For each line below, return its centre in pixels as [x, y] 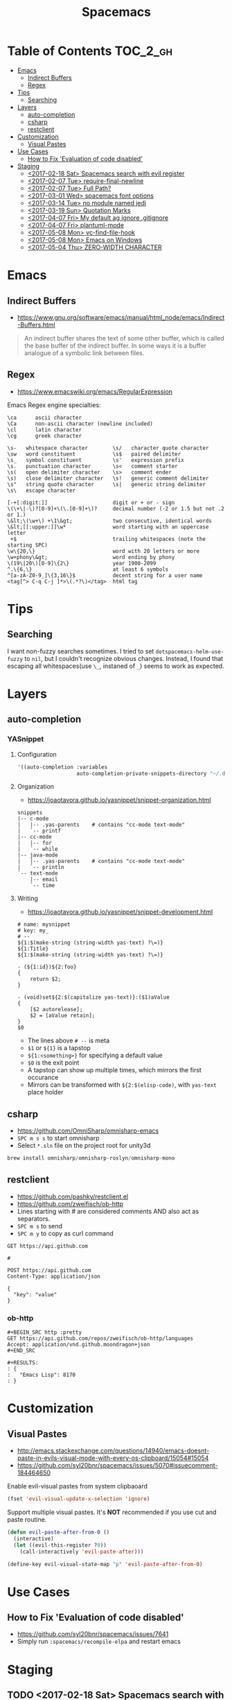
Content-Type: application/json [54, 1276]
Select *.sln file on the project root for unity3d [84, 1146]
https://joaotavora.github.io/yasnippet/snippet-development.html [120, 912]
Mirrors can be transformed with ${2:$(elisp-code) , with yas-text [122, 1085]
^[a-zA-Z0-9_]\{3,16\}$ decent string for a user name [105, 575]
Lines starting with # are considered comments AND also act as [108, 1211]
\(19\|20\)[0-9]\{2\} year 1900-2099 [82, 563]
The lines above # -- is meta [69, 1040]
